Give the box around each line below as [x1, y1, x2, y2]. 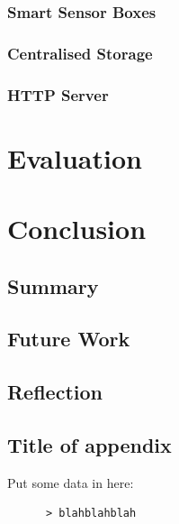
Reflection [7, 378, 103, 406]
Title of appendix [7, 431, 172, 459]
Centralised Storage [7, 41, 153, 64]
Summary [7, 271, 99, 299]
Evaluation [7, 139, 142, 176]
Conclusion [7, 210, 147, 247]
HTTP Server [7, 83, 109, 106]
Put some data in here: [7, 473, 134, 492]
